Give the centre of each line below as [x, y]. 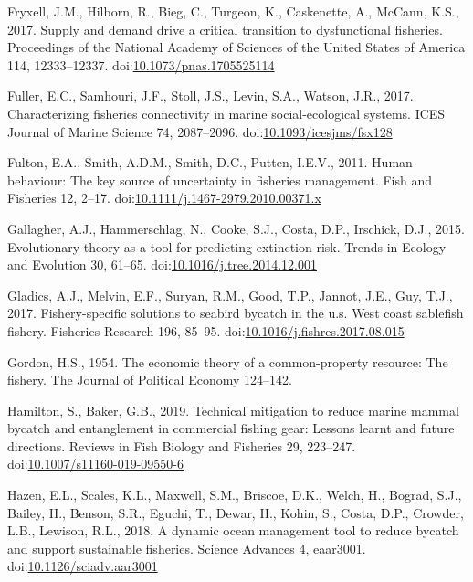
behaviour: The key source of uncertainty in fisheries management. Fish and [220, 180]
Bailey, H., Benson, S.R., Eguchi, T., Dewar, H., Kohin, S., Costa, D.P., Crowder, [236, 512]
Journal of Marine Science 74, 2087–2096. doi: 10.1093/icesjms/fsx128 [200, 131]
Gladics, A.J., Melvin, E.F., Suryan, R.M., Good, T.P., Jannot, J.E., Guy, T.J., [230, 295]
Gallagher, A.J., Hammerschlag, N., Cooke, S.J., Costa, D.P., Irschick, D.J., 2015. [236, 228]
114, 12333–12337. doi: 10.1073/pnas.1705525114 [141, 64]
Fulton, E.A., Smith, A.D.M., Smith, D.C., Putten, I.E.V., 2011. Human [210, 162]
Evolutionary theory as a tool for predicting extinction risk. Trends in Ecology [227, 246]
